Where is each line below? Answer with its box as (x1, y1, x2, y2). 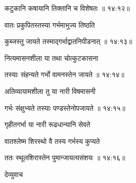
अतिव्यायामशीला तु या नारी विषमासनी (4, 86, 95, 96)
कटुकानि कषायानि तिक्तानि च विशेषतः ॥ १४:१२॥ (4, 3, 130, 13)
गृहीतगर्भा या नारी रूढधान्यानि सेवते (4, 119, 91, 130)
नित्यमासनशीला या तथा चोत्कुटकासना (4, 52, 98, 63)
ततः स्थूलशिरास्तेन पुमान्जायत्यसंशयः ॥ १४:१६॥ (4, 152, 125, 163)
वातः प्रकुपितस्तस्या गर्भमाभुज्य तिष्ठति (4, 19, 95, 30)
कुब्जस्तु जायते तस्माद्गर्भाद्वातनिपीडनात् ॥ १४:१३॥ (4, 36, 132, 46)
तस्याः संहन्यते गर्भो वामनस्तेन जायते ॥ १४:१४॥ (4, 69, 125, 80)
